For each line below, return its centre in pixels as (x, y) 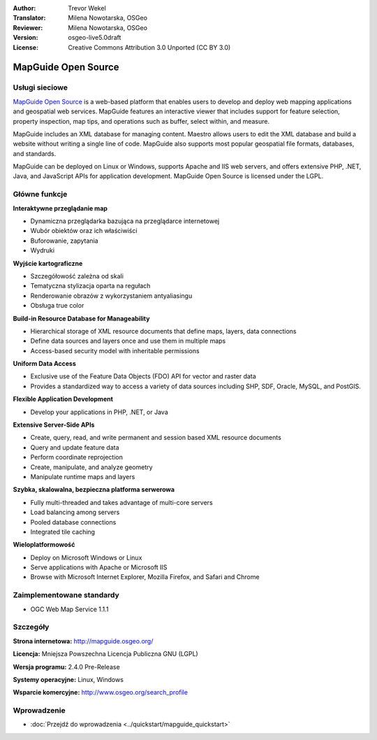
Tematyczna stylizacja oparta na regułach (90, 286)
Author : (24, 8)
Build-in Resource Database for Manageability (81, 318)
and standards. (35, 153)
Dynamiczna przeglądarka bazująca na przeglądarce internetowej (125, 221)
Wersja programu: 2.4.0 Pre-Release (66, 667)
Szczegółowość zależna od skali (77, 276)
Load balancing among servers (75, 512)
